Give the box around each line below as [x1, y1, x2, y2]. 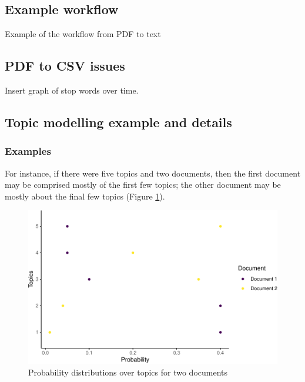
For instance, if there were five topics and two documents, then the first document [5, 167, 301, 179]
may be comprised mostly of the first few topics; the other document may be [5, 178, 281, 191]
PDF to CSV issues [5, 57, 125, 75]
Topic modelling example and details [5, 112, 232, 131]
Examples [5, 144, 51, 158]
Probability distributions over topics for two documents [28, 366, 228, 378]
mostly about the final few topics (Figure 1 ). [5, 190, 165, 202]
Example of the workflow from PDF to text [5, 28, 161, 40]
